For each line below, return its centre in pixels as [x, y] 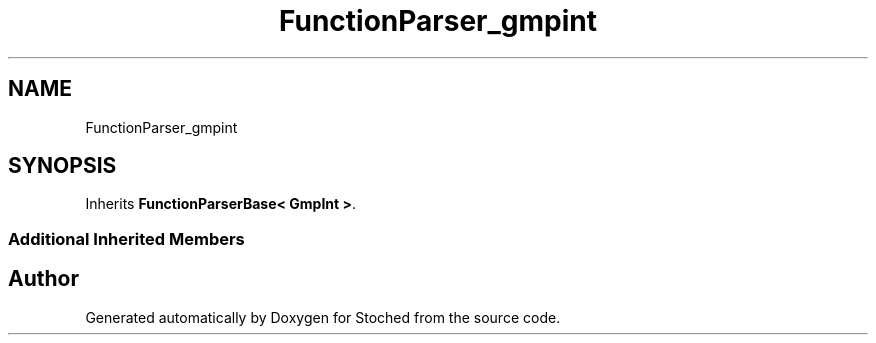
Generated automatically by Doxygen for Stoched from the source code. [323, 317]
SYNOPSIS [62, 166]
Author [43, 279]
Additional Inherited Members [126, 238]
